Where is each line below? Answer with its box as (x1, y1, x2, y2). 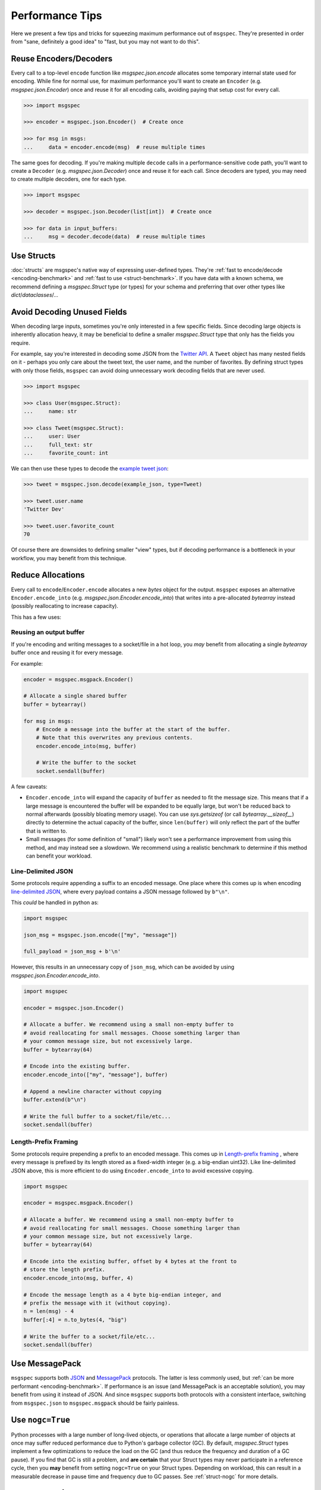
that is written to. (26, 827, 68, 834)
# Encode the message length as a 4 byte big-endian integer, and (23, 1291, 221, 1298)
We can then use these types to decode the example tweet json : (11, 465, 169, 472)
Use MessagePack (11, 1359, 81, 1369)
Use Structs (11, 250, 56, 260)
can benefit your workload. (26, 852, 92, 859)
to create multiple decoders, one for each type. (11, 176, 127, 183)
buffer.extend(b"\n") (23, 1096, 87, 1103)
